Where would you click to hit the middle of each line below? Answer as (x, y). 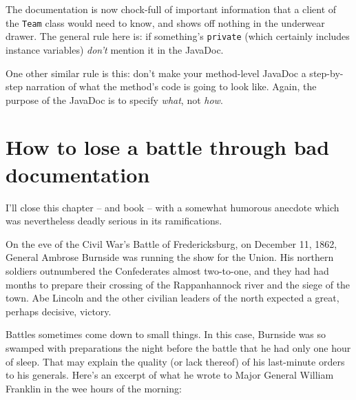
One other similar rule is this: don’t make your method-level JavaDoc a (156, 73)
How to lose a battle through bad (168, 147)
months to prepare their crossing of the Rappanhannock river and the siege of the (178, 284)
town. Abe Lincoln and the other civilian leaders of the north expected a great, (172, 298)
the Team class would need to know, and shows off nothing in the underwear (165, 22)
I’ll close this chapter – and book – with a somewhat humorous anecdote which (172, 207)
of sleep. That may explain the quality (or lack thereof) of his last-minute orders (175, 361)
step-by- (326, 73)
